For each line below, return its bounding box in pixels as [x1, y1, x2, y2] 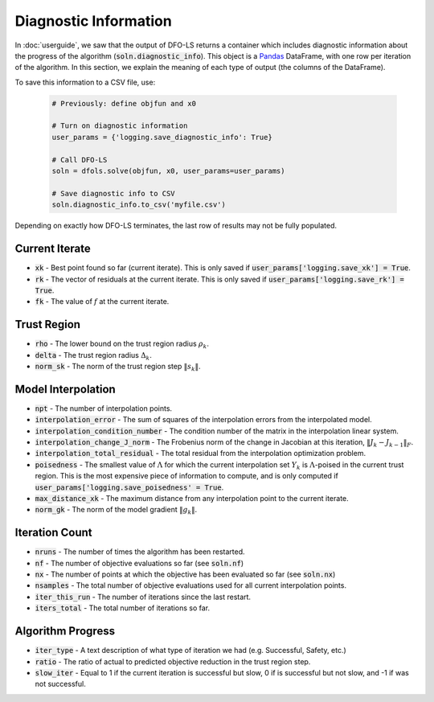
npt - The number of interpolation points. [35, 403, 173, 413]
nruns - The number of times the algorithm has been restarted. [35, 547, 245, 556]
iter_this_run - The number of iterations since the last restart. [35, 592, 252, 601]
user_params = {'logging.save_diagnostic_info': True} [51, 133, 272, 142]
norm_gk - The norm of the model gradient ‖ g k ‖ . [35, 505, 198, 516]
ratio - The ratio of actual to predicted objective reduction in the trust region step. [35, 656, 311, 667]
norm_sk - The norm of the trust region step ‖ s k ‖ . [35, 361, 201, 373]
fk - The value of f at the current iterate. [35, 297, 170, 306]
